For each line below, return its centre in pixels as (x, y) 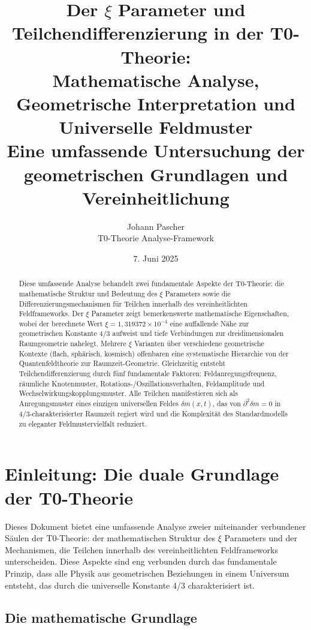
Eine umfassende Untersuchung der (156, 150)
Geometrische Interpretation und (156, 103)
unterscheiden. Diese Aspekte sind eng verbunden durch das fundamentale (141, 561)
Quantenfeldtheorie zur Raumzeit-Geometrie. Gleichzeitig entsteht (122, 363)
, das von (227, 403)
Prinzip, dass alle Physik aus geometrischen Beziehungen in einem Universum (147, 573)
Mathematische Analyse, (156, 79)
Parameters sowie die (198, 293)
